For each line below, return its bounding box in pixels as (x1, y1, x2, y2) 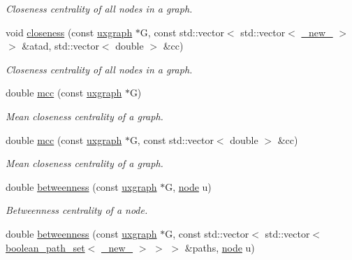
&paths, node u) (184, 240, 255, 254)
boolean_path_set (6, 240, 85, 254)
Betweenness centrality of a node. (6, 203, 148, 217)
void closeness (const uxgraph (6, 24, 133, 39)
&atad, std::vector (22, 38, 99, 53)
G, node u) (165, 179, 212, 194)
